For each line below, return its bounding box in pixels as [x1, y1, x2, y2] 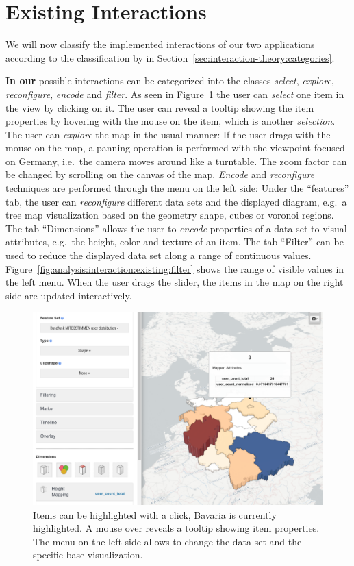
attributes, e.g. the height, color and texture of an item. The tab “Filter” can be [5, 234, 344, 249]
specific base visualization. [33, 547, 143, 562]
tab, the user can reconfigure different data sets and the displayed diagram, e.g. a [5, 194, 347, 208]
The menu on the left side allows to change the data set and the [33, 534, 302, 548]
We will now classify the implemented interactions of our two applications [5, 37, 315, 51]
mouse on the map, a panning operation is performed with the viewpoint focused [5, 140, 345, 155]
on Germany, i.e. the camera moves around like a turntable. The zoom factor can [5, 153, 347, 168]
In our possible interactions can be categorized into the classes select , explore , [5, 73, 334, 88]
